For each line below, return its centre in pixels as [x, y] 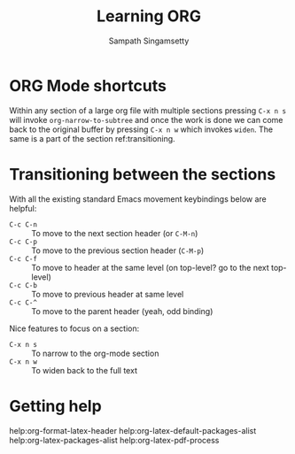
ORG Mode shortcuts [88, 85]
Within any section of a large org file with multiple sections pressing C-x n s [147, 110]
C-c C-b [23, 285]
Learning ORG [149, 16]
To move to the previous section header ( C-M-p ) [118, 250]
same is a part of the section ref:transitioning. [92, 138]
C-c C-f [23, 258]
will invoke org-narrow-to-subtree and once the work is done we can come [146, 119]
